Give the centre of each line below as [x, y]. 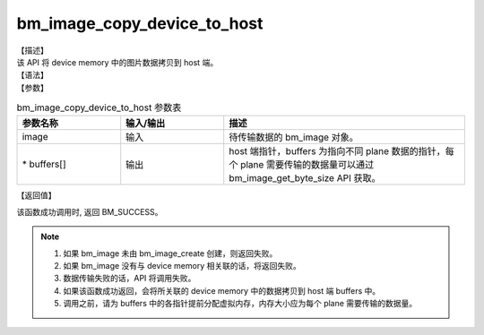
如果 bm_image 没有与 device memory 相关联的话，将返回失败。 [182, 266]
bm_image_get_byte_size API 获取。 [305, 178]
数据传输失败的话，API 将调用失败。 [130, 279]
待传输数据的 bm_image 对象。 [294, 137]
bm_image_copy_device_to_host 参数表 [99, 107]
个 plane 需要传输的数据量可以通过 [302, 165]
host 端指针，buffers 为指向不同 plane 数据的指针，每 [341, 151]
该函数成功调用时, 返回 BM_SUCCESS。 [90, 211]
